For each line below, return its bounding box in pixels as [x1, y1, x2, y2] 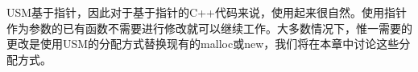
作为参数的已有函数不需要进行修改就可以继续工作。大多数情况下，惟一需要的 [6, 19, 412, 36]
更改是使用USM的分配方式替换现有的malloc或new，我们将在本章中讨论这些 [6, 35, 399, 52]
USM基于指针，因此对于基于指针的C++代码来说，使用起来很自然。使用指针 [6, 4, 408, 20]
